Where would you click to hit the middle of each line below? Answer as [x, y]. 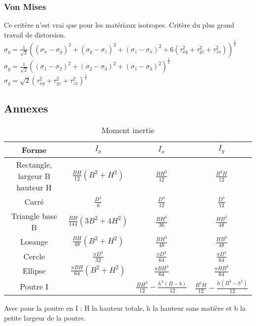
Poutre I [34, 286]
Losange [34, 242]
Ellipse [34, 271]
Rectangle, [34, 164]
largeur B [34, 176]
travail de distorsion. [35, 34]
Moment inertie [128, 130]
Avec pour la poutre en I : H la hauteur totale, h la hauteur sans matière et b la [125, 308]
